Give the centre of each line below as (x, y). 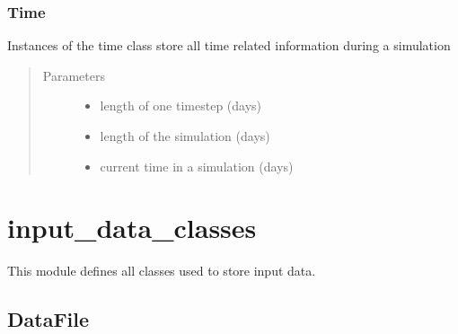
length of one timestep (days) (181, 105)
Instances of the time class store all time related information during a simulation (229, 45)
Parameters (74, 75)
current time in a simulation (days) (197, 166)
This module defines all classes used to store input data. (162, 271)
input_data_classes (132, 228)
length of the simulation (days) (185, 136)
